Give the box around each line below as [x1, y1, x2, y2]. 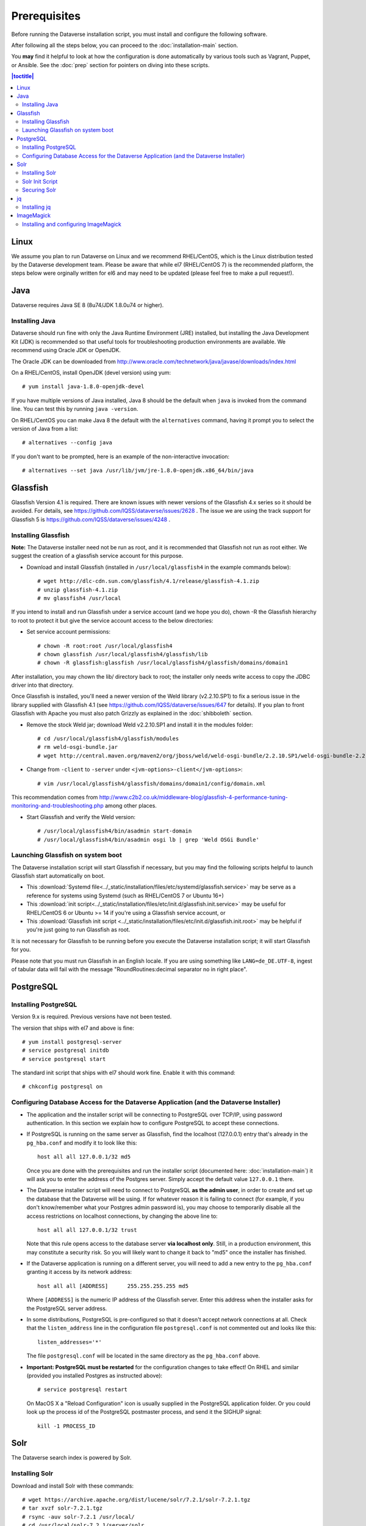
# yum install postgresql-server [22, 1038, 122, 1045]
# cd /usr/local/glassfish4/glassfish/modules [37, 736, 179, 742]
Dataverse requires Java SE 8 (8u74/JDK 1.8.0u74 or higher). [11, 302, 164, 309]
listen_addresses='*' [37, 1339, 102, 1345]
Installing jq [22, 203, 51, 211]
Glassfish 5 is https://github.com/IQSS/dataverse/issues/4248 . [11, 516, 171, 523]
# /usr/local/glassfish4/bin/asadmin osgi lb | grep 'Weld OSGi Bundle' [37, 836, 259, 843]
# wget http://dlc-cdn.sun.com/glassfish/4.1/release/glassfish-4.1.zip [37, 577, 259, 585]
